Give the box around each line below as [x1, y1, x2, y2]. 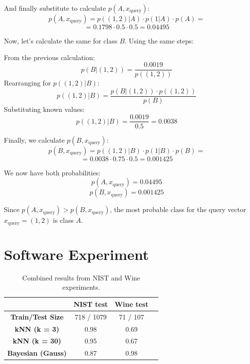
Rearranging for [4, 78, 51, 88]
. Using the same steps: [124, 36, 194, 45]
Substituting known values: [4, 104, 85, 114]
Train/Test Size [10, 311, 64, 321]
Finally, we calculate [4, 134, 65, 145]
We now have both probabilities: [4, 167, 101, 177]
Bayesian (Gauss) [7, 348, 67, 358]
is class [53, 215, 74, 225]
